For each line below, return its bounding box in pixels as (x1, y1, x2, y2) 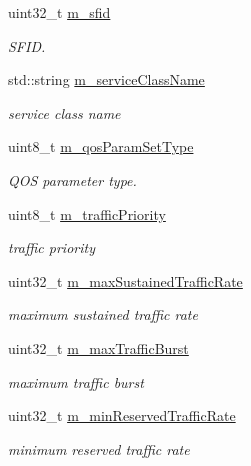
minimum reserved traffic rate (8, 438, 190, 459)
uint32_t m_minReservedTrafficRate (8, 405, 236, 426)
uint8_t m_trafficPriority (8, 203, 166, 224)
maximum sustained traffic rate (8, 304, 198, 325)
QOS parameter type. (8, 169, 137, 190)
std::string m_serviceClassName (8, 69, 205, 90)
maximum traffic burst (8, 371, 144, 392)
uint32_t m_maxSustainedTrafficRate (8, 270, 243, 291)
